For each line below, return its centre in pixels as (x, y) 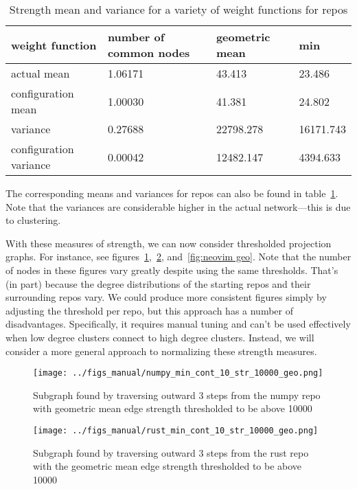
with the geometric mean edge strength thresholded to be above (168, 466)
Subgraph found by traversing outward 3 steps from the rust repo (171, 452)
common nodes (149, 53)
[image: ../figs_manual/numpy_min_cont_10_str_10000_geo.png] (178, 373)
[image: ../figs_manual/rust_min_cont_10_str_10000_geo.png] (176, 430)
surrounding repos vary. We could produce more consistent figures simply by (166, 297)
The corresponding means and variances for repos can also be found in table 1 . (172, 193)
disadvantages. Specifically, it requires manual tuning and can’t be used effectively (178, 324)
